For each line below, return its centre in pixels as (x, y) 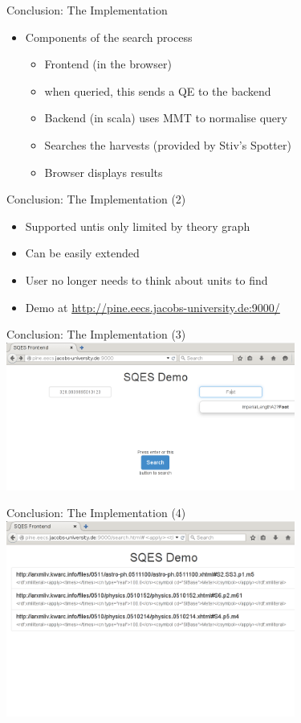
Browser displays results (104, 172)
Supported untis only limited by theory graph (138, 226)
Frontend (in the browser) (108, 64)
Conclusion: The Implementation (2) (96, 199)
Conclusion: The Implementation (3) (96, 334)
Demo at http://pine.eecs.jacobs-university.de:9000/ (153, 307)
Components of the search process (109, 37)
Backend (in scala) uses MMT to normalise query (166, 118)
